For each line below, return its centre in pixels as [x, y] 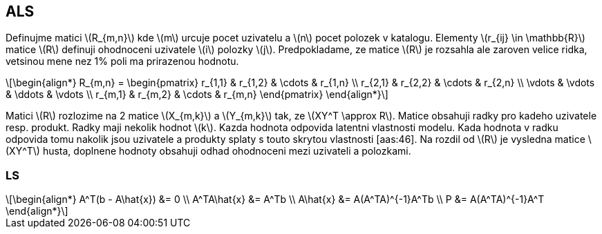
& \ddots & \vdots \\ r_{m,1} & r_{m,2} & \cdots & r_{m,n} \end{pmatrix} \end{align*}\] [197, 95]
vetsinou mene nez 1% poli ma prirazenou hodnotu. [122, 61]
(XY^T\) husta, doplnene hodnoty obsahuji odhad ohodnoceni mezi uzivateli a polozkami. [208, 151]
